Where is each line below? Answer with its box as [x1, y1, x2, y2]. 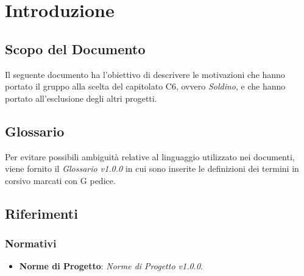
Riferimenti [5, 203, 78, 222]
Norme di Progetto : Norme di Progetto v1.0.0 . [19, 260, 203, 272]
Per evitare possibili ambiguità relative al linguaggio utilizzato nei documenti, [5, 150, 295, 163]
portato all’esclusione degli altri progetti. [5, 91, 157, 104]
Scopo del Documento [5, 39, 146, 58]
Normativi [5, 236, 57, 251]
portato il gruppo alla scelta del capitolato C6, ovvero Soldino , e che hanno [5, 80, 286, 93]
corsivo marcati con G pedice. [5, 174, 116, 186]
